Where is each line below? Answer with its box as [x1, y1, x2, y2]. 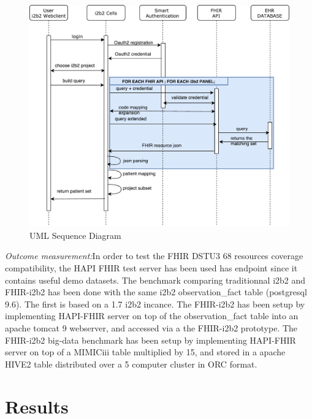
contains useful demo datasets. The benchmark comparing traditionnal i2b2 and [5, 273, 306, 286]
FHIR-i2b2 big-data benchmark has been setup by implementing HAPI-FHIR [5, 333, 296, 346]
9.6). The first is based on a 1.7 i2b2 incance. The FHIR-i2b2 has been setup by [5, 297, 305, 310]
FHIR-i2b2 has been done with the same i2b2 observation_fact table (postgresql [5, 285, 307, 298]
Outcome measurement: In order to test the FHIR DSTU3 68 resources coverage [5, 249, 303, 262]
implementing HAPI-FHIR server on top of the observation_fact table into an [5, 309, 299, 322]
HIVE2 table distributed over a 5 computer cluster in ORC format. [5, 357, 257, 370]
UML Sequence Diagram [29, 228, 121, 241]
